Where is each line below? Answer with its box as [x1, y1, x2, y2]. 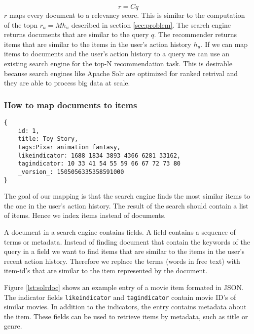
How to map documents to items [4, 98, 137, 111]
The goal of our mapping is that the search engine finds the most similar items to [4, 191, 251, 201]
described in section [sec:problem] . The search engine [71, 19, 231, 30]
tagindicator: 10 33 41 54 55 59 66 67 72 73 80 [18, 160, 181, 167]
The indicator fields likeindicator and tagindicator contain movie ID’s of [4, 292, 236, 302]
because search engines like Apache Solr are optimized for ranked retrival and [4, 68, 238, 78]
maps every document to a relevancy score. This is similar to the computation [9, 10, 245, 20]
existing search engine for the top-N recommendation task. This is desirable [4, 58, 232, 68]
